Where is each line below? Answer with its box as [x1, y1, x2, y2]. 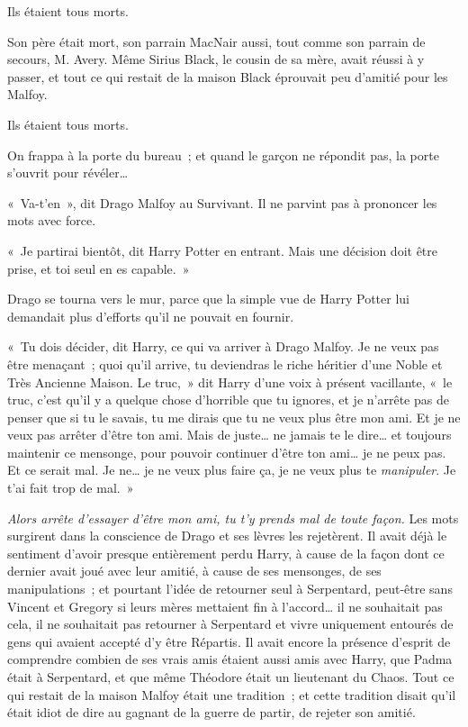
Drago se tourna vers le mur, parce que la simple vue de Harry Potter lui [7, 289, 409, 308]
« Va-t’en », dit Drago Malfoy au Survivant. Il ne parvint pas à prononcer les [7, 193, 437, 212]
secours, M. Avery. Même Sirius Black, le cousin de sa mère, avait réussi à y [7, 50, 425, 68]
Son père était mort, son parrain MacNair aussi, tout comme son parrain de [7, 32, 426, 50]
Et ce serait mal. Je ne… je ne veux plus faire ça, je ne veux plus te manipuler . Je [7, 460, 456, 479]
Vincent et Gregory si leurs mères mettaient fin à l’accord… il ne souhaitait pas [7, 596, 443, 615]
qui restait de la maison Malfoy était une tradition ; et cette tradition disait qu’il [7, 685, 456, 704]
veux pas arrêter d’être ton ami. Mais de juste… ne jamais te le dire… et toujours [7, 425, 452, 444]
